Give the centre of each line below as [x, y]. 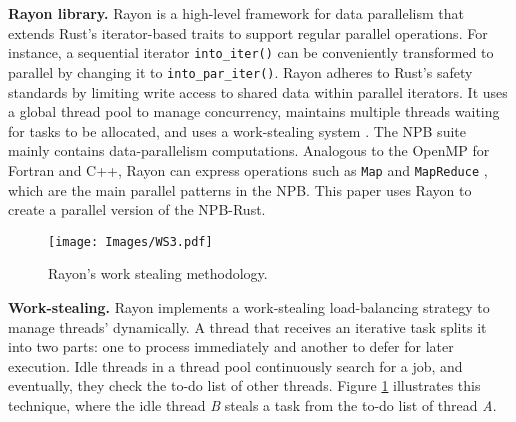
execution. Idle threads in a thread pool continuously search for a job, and [235, 365]
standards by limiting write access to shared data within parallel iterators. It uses [258, 91]
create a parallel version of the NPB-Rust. [137, 209]
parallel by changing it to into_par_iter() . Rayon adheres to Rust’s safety [240, 71]
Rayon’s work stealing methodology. [158, 273]
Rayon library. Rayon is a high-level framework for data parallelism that [236, 13]
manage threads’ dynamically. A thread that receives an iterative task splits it [247, 326]
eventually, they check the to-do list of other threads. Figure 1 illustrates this [244, 385]
